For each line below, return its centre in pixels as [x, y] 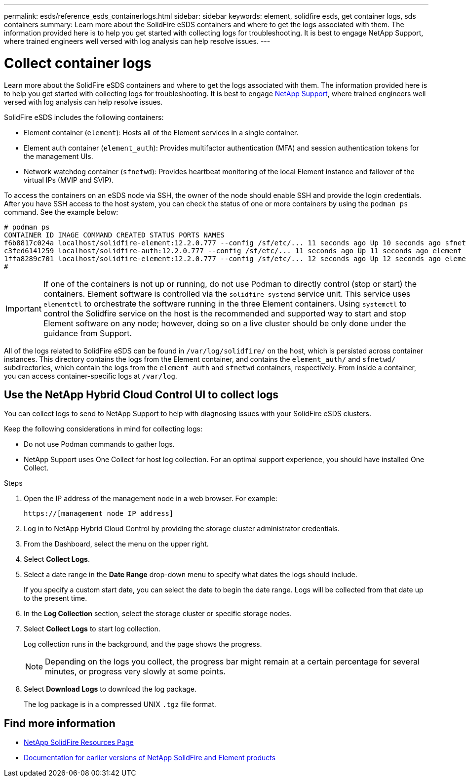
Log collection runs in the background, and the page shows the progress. [143, 644]
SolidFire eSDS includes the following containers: [84, 117]
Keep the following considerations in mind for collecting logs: [103, 429]
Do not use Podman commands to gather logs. [99, 444]
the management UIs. [58, 156]
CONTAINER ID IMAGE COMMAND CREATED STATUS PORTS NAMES [114, 235]
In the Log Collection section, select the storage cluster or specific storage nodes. [158, 614]
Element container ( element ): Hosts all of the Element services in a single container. [161, 132]
